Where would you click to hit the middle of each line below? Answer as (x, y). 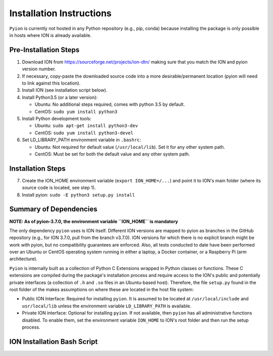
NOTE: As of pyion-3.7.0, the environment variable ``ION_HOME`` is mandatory (94, 221)
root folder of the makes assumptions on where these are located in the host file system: (102, 290)
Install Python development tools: (57, 118)
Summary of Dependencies (53, 209)
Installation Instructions (60, 13)
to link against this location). (51, 83)
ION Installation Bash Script (54, 342)
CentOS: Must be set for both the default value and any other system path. (112, 154)
